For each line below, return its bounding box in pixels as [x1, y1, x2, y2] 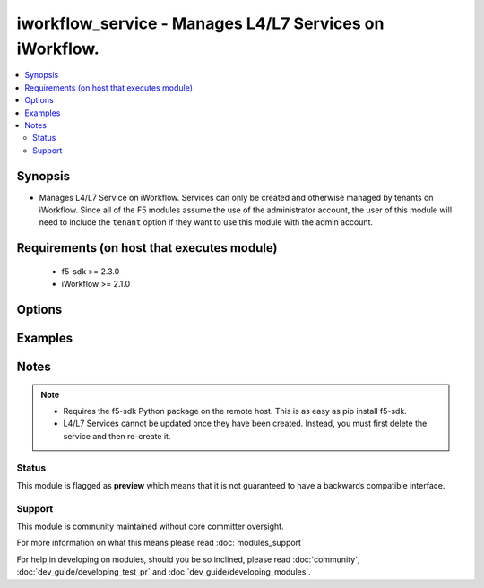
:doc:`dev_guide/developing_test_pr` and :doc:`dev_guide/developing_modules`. [16, 566, 311, 577]
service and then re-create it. [63, 430, 171, 441]
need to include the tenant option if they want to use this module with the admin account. [39, 217, 374, 228]
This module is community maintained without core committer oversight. [16, 521, 284, 532]
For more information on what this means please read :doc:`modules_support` [16, 538, 304, 549]
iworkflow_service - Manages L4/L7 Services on [16, 13, 385, 33]
